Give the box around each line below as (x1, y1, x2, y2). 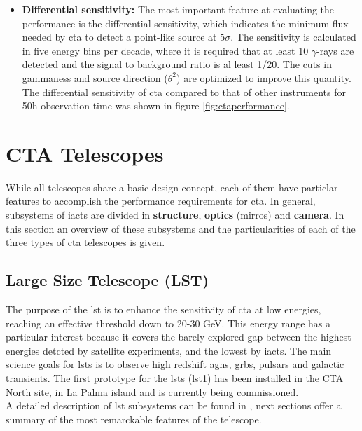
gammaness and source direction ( (22, 70, 168, 85)
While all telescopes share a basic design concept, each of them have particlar (6, 179, 338, 194)
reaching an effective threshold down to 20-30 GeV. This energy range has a (6, 315, 331, 330)
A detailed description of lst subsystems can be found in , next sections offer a (6, 398, 342, 413)
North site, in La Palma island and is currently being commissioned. (6, 384, 299, 399)
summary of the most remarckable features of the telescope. (6, 411, 262, 426)
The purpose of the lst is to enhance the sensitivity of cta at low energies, (6, 302, 321, 317)
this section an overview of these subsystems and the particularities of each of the (6, 221, 356, 235)
